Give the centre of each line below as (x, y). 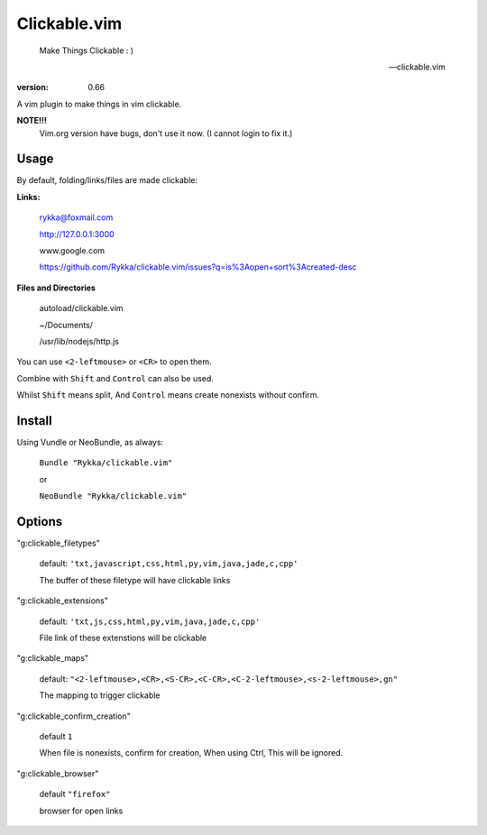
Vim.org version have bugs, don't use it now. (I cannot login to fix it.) (166, 133)
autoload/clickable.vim (81, 308)
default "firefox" (75, 794)
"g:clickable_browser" (58, 773)
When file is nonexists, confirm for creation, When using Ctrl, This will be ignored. (191, 753)
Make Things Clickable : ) (87, 50)
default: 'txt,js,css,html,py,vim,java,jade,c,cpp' (150, 621)
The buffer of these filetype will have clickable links (135, 580)
